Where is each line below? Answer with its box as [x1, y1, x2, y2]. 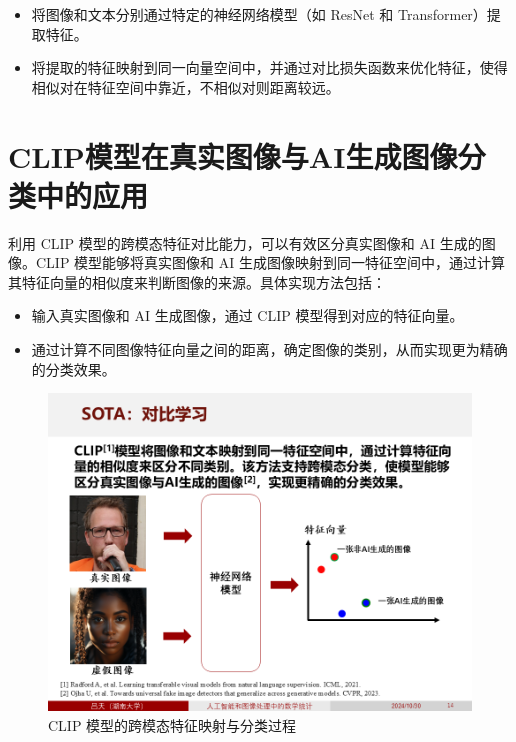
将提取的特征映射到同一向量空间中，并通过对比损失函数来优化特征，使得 [31, 57, 508, 78]
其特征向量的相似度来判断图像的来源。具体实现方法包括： [8, 271, 386, 292]
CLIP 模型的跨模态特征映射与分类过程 [48, 714, 297, 735]
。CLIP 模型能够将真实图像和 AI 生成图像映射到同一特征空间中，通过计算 [22, 252, 505, 273]
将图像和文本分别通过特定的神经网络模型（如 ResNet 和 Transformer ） [31, 4, 487, 24]
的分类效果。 [31, 358, 116, 379]
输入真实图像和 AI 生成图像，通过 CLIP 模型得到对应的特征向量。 [31, 305, 464, 326]
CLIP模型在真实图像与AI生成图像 [8, 135, 458, 176]
